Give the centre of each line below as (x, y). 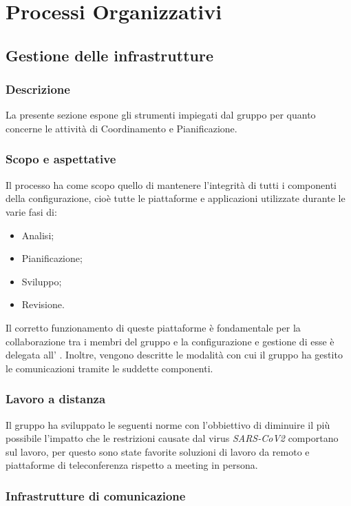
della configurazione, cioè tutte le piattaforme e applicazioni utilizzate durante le (175, 198)
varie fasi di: (31, 211)
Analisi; (38, 235)
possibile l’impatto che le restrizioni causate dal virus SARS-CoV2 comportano (172, 438)
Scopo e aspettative (61, 159)
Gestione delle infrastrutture (109, 55)
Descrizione (38, 89)
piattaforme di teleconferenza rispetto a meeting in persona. (132, 465)
